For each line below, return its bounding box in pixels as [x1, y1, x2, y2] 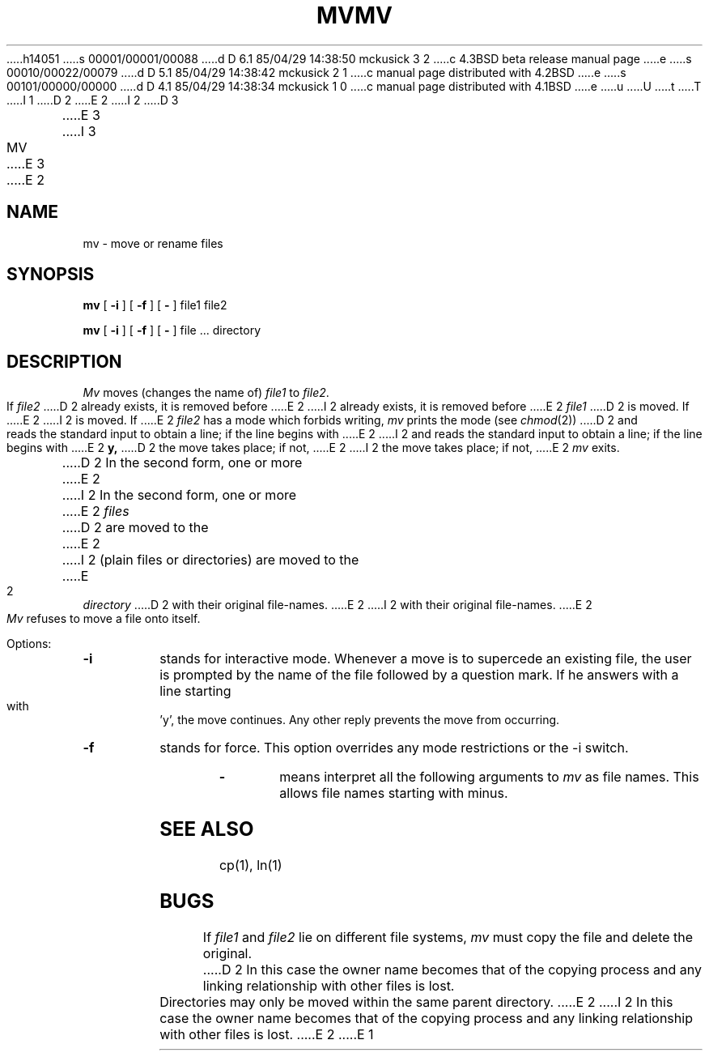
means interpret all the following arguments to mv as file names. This [279, 769, 699, 786]
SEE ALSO [159, 817, 254, 842]
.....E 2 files [62, 503, 129, 520]
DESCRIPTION [6, 351, 122, 372]
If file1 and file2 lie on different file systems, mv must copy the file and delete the [202, 928, 694, 945]
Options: [6, 637, 52, 651]
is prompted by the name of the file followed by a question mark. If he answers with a [159, 667, 679, 684]
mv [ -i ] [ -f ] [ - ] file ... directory [83, 323, 261, 338]
